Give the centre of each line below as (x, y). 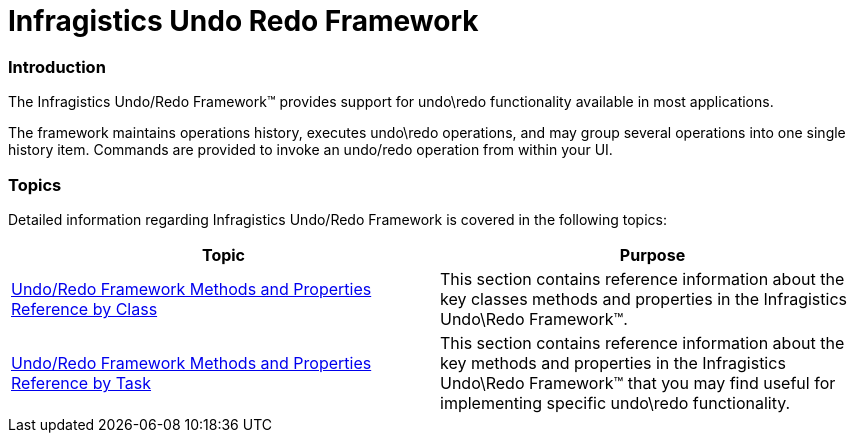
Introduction (57, 66)
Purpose (652, 254)
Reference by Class (84, 308)
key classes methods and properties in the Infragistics (643, 298)
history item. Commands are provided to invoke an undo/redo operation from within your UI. (310, 150)
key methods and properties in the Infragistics (613, 362)
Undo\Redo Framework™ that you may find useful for (638, 382)
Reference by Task (81, 382)
